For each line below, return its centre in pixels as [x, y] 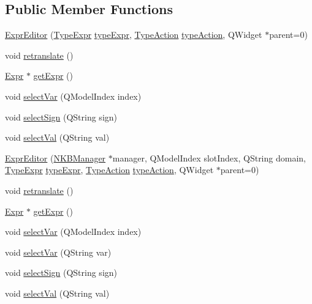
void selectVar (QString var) [58, 252]
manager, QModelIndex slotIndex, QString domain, [209, 158]
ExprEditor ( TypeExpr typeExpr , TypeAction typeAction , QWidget [134, 35]
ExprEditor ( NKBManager [55, 158]
